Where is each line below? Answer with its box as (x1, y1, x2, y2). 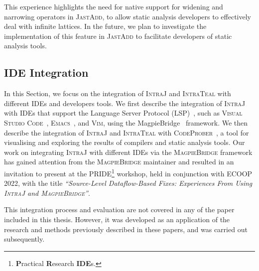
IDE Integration (4, 65, 89, 80)
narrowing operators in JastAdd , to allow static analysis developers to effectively (4, 11, 251, 21)
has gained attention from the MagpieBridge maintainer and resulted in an (4, 156, 234, 167)
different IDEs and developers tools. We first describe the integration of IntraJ (4, 98, 246, 108)
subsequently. (4, 234, 45, 244)
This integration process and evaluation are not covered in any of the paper (4, 204, 235, 215)
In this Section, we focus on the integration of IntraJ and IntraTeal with (4, 88, 231, 99)
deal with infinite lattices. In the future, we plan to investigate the (4, 21, 207, 31)
